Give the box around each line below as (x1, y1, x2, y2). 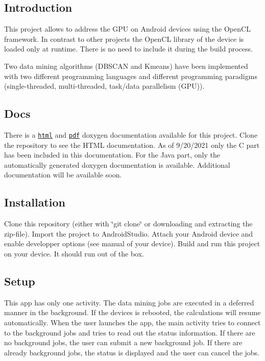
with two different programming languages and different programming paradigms (4, 70, 257, 81)
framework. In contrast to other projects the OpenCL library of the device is (4, 33, 244, 44)
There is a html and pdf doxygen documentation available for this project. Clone (4, 129, 258, 140)
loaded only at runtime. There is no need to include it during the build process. (4, 43, 253, 54)
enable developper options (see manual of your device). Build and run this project (4, 238, 260, 249)
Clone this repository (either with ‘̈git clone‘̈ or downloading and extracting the (4, 218, 253, 229)
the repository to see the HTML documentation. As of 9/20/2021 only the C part (4, 139, 260, 150)
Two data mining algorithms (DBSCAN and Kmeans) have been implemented (4, 60, 248, 71)
